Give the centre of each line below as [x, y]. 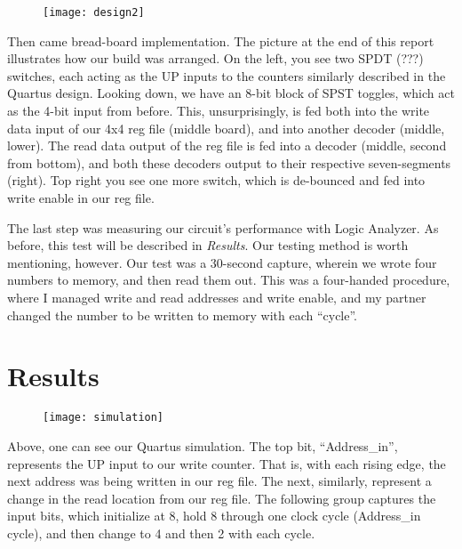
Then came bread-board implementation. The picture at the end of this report [221, 40]
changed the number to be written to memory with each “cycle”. [183, 315]
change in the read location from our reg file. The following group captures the [222, 498]
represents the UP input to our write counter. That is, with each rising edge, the [227, 463]
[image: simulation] [104, 418]
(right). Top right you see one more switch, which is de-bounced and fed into [216, 180]
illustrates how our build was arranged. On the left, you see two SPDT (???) [215, 58]
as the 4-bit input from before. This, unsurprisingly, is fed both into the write [219, 111]
